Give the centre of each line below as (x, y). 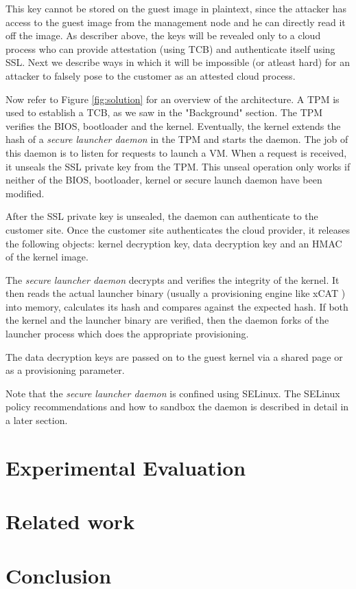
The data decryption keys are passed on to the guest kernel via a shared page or (174, 356)
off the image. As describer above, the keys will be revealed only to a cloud (163, 35)
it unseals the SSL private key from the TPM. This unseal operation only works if (178, 166)
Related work (70, 521)
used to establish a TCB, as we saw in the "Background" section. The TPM (164, 112)
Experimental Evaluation (126, 467)
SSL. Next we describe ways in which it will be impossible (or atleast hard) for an (178, 62)
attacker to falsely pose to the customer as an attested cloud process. (151, 75)
